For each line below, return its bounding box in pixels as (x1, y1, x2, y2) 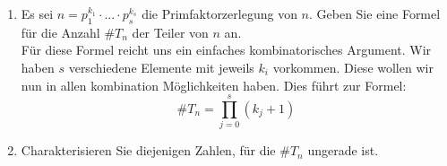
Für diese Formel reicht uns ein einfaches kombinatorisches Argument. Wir (21, 40, 432, 59)
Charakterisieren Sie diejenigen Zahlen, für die (21, 141, 276, 160)
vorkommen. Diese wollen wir (272, 57, 434, 76)
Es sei (21, 4, 54, 22)
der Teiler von (132, 22, 209, 41)
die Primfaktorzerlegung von (142, 4, 297, 22)
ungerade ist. (307, 141, 379, 160)
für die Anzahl (21, 22, 100, 41)
